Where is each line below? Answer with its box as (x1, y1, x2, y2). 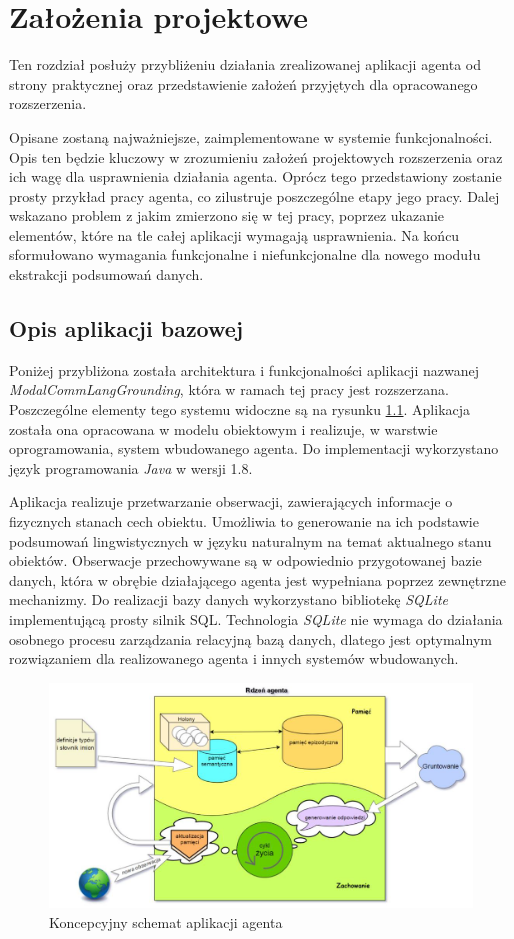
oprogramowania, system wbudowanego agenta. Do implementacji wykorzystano (9, 438, 499, 459)
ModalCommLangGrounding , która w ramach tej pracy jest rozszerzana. (9, 379, 449, 400)
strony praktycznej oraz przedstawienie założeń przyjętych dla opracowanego (9, 73, 478, 94)
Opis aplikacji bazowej (9, 313, 244, 344)
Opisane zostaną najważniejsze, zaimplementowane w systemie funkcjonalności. (9, 126, 493, 147)
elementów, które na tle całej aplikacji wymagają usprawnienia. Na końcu (9, 224, 460, 245)
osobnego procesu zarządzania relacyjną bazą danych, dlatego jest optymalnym (9, 628, 492, 649)
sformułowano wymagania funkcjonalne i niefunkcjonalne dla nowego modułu (9, 244, 481, 265)
